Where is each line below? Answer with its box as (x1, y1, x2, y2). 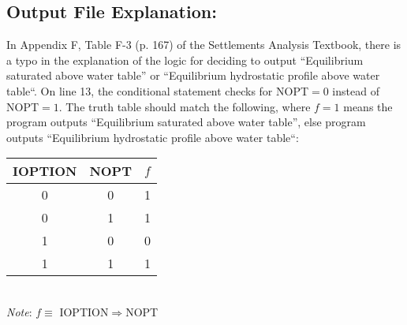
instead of (332, 82, 379, 99)
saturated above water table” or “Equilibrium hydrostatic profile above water (6, 67, 380, 84)
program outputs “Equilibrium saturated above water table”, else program (6, 114, 366, 130)
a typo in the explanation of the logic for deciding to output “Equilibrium (6, 51, 364, 68)
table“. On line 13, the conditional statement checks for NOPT (6, 82, 309, 99)
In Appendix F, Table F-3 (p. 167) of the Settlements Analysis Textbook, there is (6, 36, 401, 53)
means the (343, 98, 393, 114)
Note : (6, 303, 32, 319)
